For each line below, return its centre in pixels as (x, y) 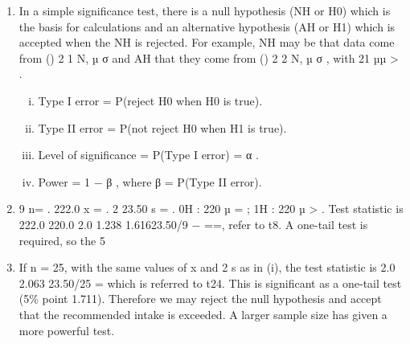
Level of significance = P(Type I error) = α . (148, 155)
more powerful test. (67, 330)
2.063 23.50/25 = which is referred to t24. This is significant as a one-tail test (210, 283)
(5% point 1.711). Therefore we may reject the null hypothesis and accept (200, 299)
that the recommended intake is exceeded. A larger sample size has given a (203, 314)
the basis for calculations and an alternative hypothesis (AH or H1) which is (207, 26)
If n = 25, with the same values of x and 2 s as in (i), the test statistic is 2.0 (207, 267)
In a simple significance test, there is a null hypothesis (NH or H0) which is (205, 10)
